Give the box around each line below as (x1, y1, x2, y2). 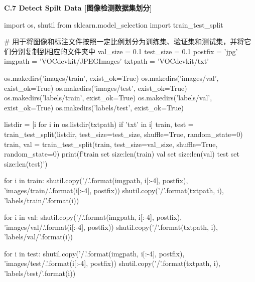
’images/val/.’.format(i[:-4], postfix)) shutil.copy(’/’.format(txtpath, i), (4, 221, 218, 232)
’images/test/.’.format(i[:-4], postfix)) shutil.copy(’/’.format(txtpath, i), (4, 258, 220, 268)
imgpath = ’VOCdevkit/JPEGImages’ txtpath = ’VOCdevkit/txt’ (4, 56, 209, 66)
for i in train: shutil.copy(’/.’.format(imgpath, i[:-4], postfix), (4, 175, 188, 186)
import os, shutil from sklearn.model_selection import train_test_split (4, 19, 223, 30)
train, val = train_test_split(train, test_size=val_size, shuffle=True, (4, 138, 218, 149)
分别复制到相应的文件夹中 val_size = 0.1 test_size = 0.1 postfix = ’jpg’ (11, 46, 238, 56)
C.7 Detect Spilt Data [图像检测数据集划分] (4, 3, 152, 13)
